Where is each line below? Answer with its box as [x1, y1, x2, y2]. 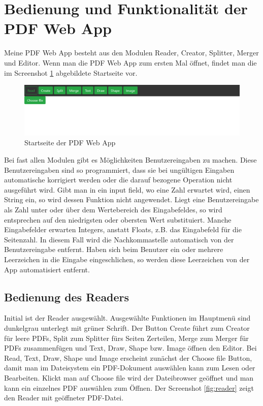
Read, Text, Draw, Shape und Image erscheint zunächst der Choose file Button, [4, 352, 252, 363]
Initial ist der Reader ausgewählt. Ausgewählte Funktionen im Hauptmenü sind [4, 313, 251, 323]
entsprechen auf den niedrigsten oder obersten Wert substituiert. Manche [4, 214, 232, 225]
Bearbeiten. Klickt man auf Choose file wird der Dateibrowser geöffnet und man [4, 372, 254, 383]
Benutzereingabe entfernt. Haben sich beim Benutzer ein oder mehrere [4, 244, 223, 255]
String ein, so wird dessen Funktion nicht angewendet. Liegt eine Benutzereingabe [4, 194, 259, 205]
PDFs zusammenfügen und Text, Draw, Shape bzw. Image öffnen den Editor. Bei [4, 342, 257, 353]
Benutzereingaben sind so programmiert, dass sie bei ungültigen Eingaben [4, 164, 235, 175]
